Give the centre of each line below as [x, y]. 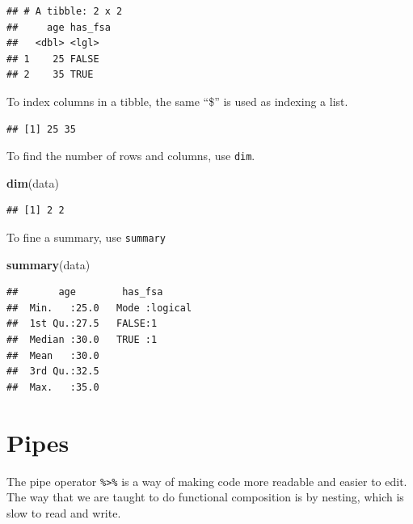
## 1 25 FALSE [53, 59]
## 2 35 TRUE [50, 75]
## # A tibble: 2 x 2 [65, 11]
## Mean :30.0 [53, 355]
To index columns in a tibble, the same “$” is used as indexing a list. [177, 101]
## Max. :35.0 [53, 387]
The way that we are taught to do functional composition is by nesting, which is [205, 497]
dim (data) [33, 182]
